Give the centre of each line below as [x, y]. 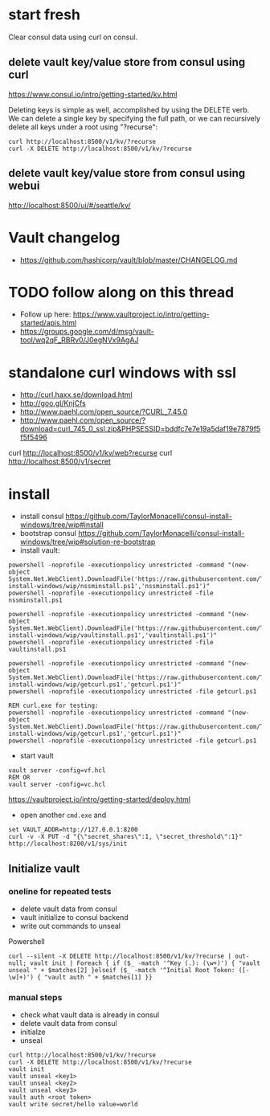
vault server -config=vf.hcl [57, 771]
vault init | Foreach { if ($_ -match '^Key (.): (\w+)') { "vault [145, 963]
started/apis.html [48, 323]
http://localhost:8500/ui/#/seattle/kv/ [70, 205]
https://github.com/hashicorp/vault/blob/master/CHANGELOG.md [129, 260]
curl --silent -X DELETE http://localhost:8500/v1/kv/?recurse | [120, 956]
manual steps [35, 997]
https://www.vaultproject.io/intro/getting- [141, 314]
